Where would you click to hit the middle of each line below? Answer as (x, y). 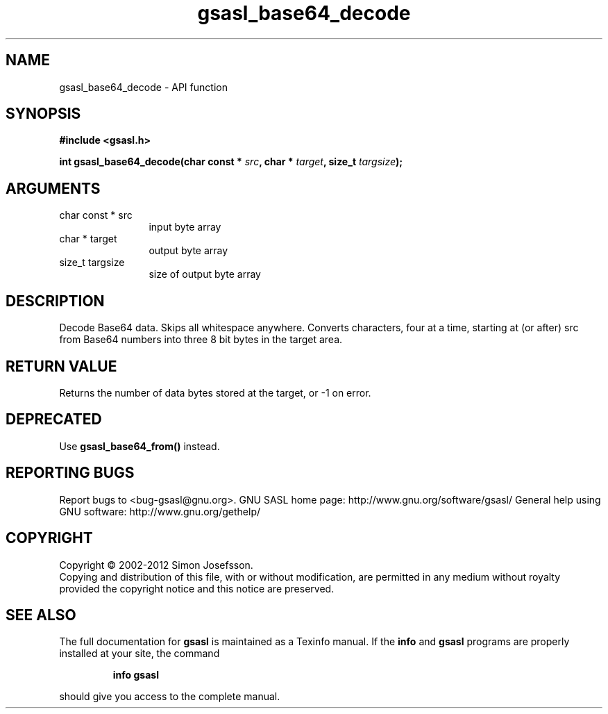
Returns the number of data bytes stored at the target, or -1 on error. (215, 392)
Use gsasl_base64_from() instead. (140, 446)
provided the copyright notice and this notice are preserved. (197, 588)
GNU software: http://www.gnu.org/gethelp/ (160, 511)
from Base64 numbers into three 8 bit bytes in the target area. (201, 340)
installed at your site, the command (140, 654)
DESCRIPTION (55, 301)
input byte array (185, 227)
